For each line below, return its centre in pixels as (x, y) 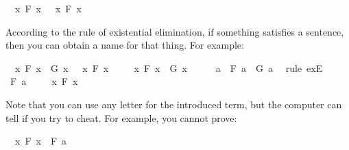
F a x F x (44, 81)
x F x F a (41, 141)
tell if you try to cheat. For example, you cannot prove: (121, 117)
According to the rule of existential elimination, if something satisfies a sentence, (175, 31)
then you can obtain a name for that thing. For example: (125, 45)
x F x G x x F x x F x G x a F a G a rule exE (169, 67)
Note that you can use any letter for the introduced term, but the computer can (174, 104)
